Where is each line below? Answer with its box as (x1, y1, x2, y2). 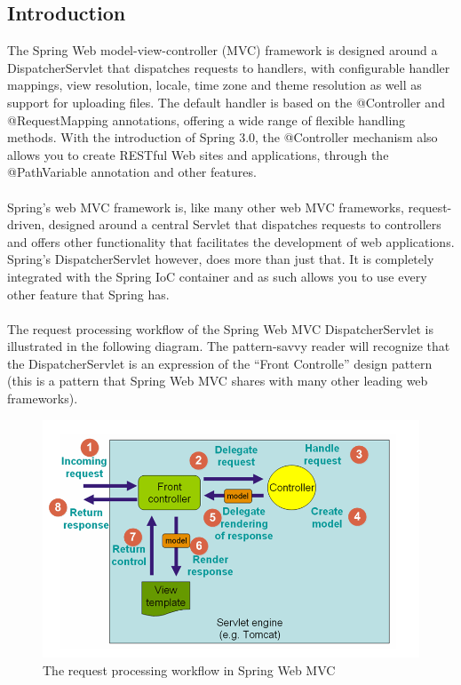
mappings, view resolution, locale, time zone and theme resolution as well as (7, 76, 422, 94)
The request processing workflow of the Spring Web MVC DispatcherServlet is (7, 319, 433, 338)
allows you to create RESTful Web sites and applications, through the (7, 145, 389, 163)
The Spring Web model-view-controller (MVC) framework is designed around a (7, 41, 438, 60)
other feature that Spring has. (7, 284, 170, 303)
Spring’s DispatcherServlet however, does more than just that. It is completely (7, 250, 434, 268)
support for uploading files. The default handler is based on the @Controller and (7, 92, 445, 111)
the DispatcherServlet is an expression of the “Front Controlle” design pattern (7, 354, 433, 372)
